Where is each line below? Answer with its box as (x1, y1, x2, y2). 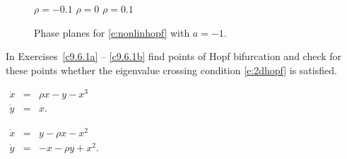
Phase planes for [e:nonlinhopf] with (34, 25, 190, 40)
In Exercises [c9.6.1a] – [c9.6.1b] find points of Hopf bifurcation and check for (6, 49, 342, 64)
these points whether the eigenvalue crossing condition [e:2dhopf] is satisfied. (6, 62, 337, 77)
